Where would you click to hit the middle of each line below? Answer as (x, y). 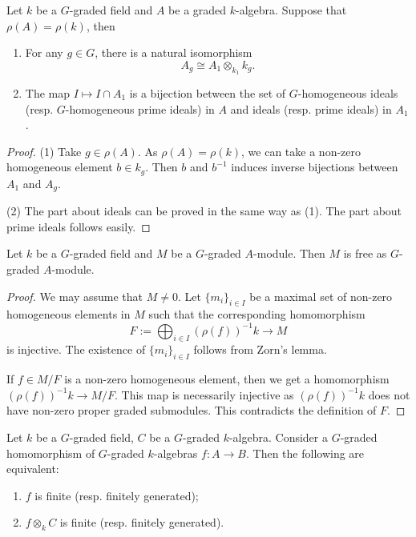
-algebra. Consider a (278, 437)
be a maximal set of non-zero (321, 296)
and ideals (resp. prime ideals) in (311, 108)
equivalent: (33, 469)
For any (44, 52)
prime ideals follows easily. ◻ (79, 226)
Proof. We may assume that (75, 296)
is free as (365, 253)
